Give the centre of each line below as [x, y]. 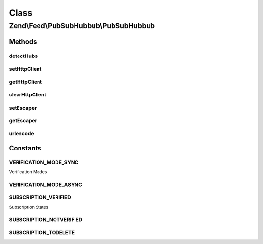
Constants [25, 148]
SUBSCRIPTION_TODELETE [42, 232]
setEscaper [23, 108]
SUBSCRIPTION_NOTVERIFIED [46, 220]
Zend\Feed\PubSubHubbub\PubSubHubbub [82, 26]
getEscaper [23, 121]
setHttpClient [25, 69]
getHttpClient [26, 82]
